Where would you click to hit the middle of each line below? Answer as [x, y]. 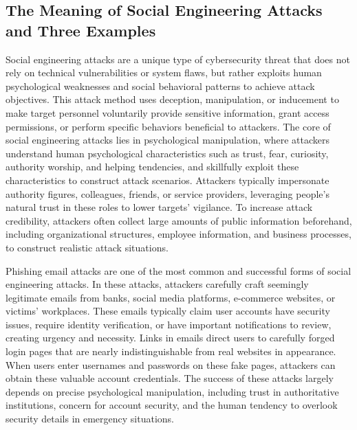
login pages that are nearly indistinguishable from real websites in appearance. [171, 351]
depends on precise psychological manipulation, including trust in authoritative [172, 391]
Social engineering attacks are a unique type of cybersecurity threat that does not [178, 59]
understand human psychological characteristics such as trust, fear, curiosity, [167, 153]
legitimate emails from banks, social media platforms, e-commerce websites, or [171, 297]
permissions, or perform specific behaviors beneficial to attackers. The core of [168, 126]
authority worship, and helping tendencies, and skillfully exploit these [152, 167]
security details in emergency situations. [90, 419]
